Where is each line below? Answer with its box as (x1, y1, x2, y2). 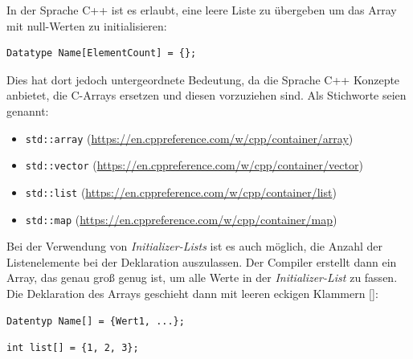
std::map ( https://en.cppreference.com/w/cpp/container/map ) (25, 210, 337, 227)
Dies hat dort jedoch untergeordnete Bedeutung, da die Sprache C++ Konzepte (6, 71, 400, 88)
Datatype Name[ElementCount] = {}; (6, 47, 197, 59)
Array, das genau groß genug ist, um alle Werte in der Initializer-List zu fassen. (6, 269, 398, 286)
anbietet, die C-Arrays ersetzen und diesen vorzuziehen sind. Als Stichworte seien (6, 87, 407, 104)
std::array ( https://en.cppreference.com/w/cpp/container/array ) (25, 129, 354, 146)
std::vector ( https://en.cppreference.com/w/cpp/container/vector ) (25, 157, 363, 173)
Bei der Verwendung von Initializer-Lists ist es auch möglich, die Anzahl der (6, 238, 383, 255)
